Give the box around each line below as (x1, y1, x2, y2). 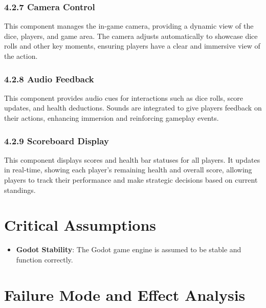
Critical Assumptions (4, 214, 157, 235)
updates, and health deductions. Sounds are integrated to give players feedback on (4, 102, 262, 113)
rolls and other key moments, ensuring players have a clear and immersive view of (4, 40, 260, 51)
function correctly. (16, 254, 73, 265)
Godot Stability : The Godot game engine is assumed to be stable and (16, 244, 241, 255)
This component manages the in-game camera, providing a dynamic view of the (4, 20, 254, 31)
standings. (4, 184, 36, 195)
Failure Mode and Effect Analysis (4, 284, 246, 305)
